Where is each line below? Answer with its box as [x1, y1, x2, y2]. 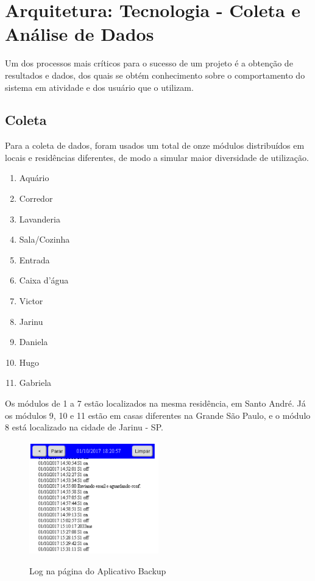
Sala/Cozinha [19, 233, 70, 246]
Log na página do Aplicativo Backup [29, 564, 166, 577]
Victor [19, 294, 43, 307]
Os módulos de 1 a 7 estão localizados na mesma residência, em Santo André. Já [5, 397, 306, 410]
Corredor [19, 192, 53, 205]
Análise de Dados [5, 21, 154, 46]
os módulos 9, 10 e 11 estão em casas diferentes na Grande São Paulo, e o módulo [5, 408, 311, 421]
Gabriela [19, 376, 52, 389]
